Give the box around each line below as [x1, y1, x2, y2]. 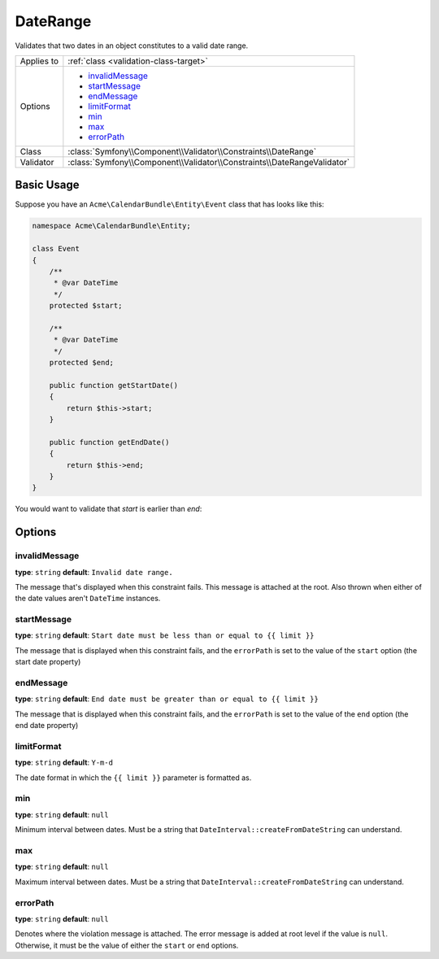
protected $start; [49, 301, 123, 311]
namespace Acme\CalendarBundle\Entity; [32, 221, 191, 231]
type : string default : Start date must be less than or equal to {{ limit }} [15, 630, 315, 640]
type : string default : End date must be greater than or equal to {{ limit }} [15, 694, 319, 704]
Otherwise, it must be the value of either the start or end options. [15, 940, 239, 950]
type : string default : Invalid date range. [15, 567, 174, 577]
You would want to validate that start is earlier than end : [15, 504, 202, 514]
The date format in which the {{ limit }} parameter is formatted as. [15, 773, 252, 782]
